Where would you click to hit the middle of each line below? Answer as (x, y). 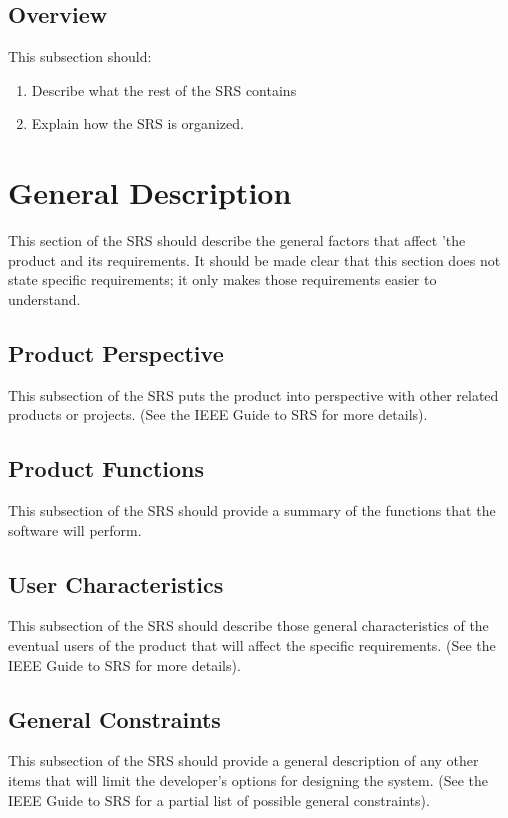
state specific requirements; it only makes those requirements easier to (222, 279)
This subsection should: (80, 56)
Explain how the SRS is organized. (137, 123)
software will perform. (75, 529)
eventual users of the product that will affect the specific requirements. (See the (252, 645)
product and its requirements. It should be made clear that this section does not (254, 259)
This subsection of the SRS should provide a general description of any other (243, 760)
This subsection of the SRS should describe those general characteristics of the (248, 625)
